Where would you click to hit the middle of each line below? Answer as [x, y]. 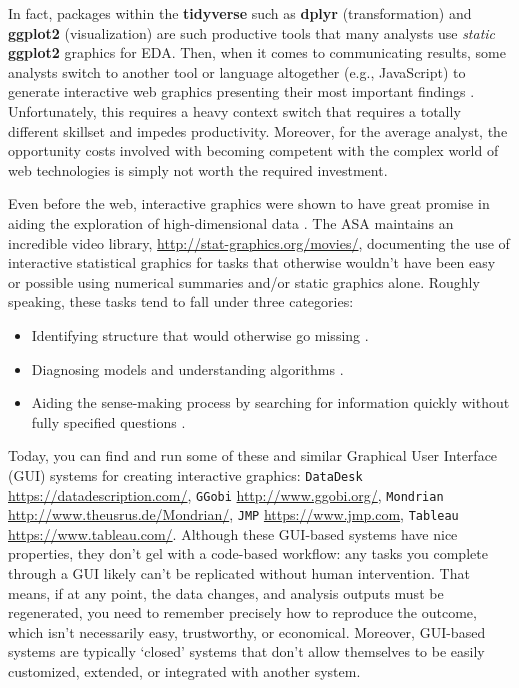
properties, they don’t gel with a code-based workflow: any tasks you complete [248, 553]
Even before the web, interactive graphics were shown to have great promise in [249, 203]
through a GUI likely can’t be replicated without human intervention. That [239, 573]
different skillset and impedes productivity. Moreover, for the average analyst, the [258, 130]
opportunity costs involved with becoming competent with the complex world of [253, 150]
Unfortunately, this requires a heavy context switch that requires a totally [234, 110]
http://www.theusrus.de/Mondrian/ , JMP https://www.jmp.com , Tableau [233, 514]
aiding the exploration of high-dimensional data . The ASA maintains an [231, 222]
